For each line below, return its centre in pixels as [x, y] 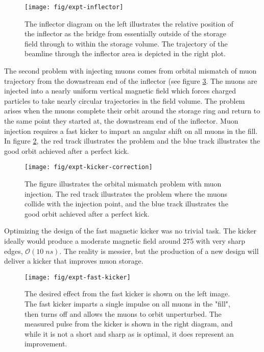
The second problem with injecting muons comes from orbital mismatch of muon [130, 71]
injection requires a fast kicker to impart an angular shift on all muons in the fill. [131, 131]
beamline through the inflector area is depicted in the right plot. [125, 53]
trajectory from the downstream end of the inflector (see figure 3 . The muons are [131, 80]
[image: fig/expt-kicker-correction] [89, 167]
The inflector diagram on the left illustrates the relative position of [129, 23]
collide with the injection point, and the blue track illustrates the [126, 204]
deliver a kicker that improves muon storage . [74, 261]
